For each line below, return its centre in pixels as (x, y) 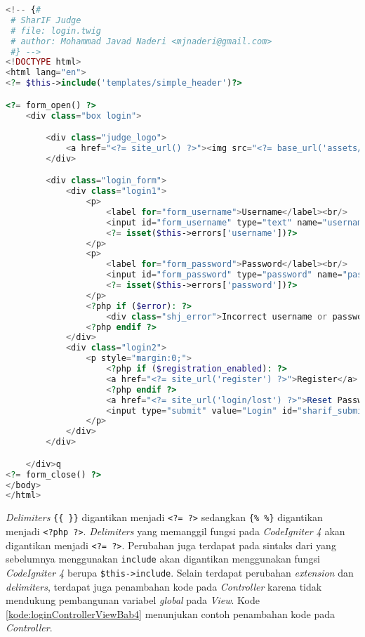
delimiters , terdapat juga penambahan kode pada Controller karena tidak (164, 586)
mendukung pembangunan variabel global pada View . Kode (133, 600)
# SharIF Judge (46, 20)
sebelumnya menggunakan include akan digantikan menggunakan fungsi (163, 559)
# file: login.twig (56, 31)
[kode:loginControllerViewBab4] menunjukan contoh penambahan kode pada (170, 613)
